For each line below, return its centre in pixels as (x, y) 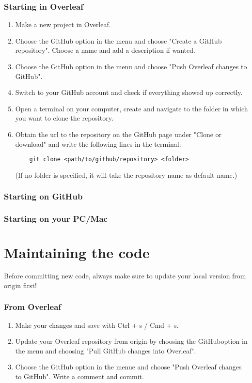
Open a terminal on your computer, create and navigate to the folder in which (132, 108)
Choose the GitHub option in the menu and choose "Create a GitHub (118, 40)
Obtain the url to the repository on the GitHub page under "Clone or (118, 134)
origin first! (20, 285)
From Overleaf (33, 307)
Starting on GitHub (43, 196)
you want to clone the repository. (64, 118)
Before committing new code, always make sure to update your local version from (125, 276)
